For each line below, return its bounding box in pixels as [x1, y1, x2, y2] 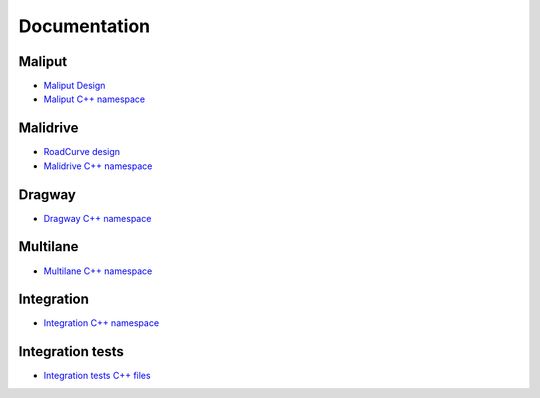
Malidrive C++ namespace [43, 160, 153, 172]
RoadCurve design [43, 146, 120, 158]
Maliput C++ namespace [43, 93, 146, 105]
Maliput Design [43, 80, 106, 92]
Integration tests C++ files [43, 370, 151, 382]
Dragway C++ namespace [43, 212, 152, 224]
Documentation [18, 15, 151, 37]
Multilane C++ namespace [43, 265, 153, 277]
